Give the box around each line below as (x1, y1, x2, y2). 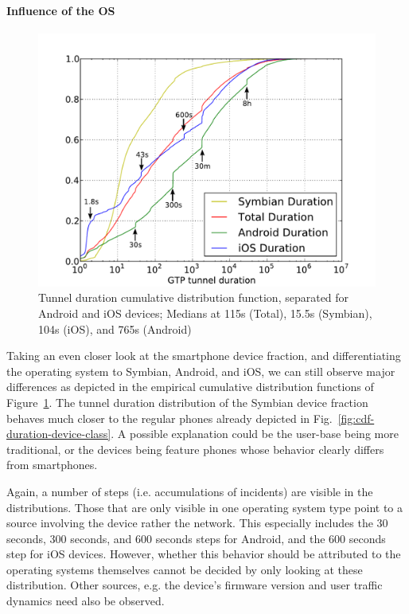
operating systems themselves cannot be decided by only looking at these (6, 561, 363, 577)
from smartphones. (6, 456, 98, 473)
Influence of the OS (6, 2, 115, 18)
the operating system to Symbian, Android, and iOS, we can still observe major (6, 362, 395, 379)
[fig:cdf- (337, 409, 375, 426)
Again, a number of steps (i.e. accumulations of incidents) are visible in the (6, 483, 373, 499)
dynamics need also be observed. (6, 592, 165, 609)
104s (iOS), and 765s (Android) (38, 320, 192, 337)
